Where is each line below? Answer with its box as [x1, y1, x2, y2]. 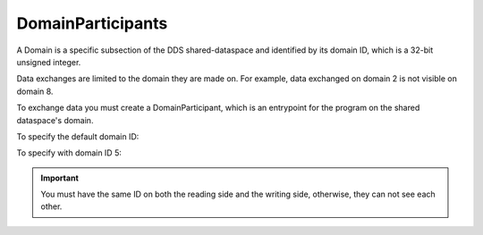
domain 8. [16, 86, 54, 97]
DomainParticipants [16, 13, 168, 33]
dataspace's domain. [16, 114, 94, 125]
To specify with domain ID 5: [16, 147, 123, 158]
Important [40, 172, 80, 183]
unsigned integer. [16, 56, 81, 67]
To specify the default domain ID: [16, 130, 140, 142]
